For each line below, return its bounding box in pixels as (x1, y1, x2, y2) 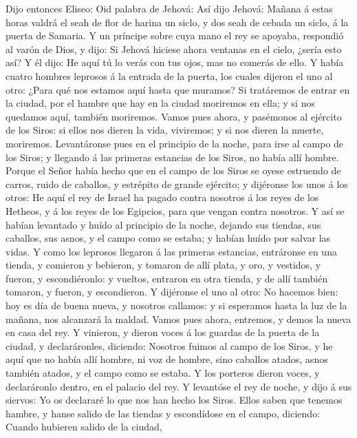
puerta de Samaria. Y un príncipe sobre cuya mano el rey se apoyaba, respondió (6, 28, 344, 43)
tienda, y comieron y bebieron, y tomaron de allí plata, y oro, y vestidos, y (6, 258, 321, 272)
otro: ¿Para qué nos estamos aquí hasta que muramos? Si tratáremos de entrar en (6, 82, 350, 96)
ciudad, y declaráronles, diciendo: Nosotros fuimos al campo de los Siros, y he (6, 338, 333, 353)
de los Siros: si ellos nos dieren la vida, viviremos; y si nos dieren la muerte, (6, 123, 324, 137)
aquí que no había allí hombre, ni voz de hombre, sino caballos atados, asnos (6, 352, 328, 366)
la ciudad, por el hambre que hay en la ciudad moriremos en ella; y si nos (6, 96, 315, 110)
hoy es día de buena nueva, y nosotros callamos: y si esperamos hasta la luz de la (6, 298, 347, 313)
